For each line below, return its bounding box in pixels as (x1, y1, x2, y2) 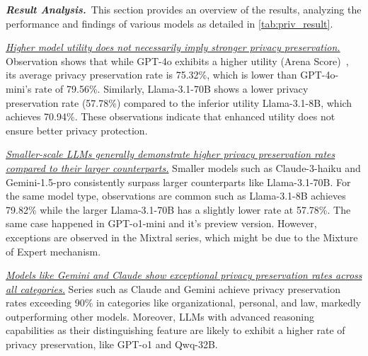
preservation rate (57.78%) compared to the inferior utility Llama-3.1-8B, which (6, 95, 352, 110)
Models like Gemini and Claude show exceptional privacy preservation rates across (6, 268, 362, 282)
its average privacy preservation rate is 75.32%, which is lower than (6, 67, 297, 82)
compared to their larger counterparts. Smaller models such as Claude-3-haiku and (6, 160, 361, 175)
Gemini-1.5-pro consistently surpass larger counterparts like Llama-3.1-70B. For (6, 174, 351, 189)
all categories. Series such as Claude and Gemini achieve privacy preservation (6, 281, 340, 296)
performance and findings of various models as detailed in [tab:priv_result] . (6, 16, 333, 30)
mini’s (6, 81, 32, 96)
